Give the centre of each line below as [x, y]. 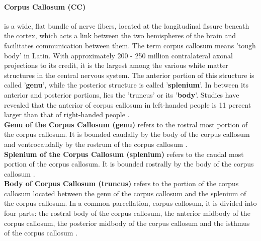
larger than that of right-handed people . [67, 114]
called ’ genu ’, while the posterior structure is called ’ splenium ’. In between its [126, 85]
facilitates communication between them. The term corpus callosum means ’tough [130, 45]
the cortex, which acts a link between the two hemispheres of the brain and [120, 35]
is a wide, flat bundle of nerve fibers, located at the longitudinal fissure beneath [127, 25]
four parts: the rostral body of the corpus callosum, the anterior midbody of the [127, 213]
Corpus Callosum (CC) [45, 6]
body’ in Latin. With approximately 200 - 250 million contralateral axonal [118, 55]
